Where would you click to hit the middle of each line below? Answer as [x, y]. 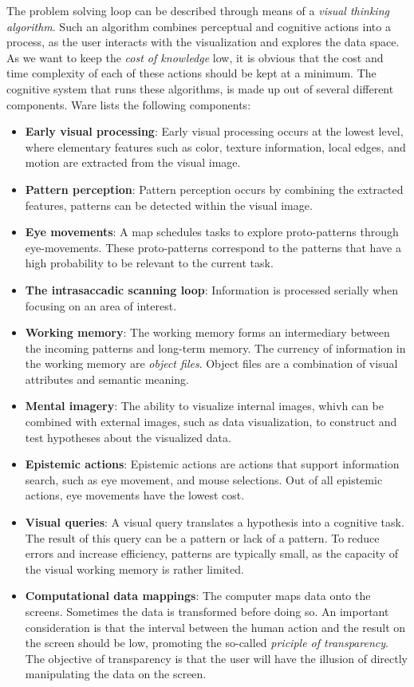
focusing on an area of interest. [101, 305]
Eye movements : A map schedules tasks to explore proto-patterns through [212, 232]
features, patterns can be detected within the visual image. [169, 205]
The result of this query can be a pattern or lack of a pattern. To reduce [202, 537]
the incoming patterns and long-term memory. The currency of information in [215, 347]
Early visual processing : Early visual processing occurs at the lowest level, [214, 131]
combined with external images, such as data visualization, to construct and [211, 422]
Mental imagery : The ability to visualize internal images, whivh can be [204, 406]
